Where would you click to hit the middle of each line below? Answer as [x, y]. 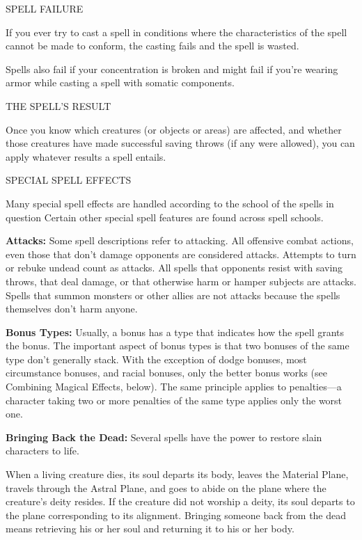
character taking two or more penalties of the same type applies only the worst [174, 400]
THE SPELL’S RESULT [58, 105]
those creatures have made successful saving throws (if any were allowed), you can [180, 143]
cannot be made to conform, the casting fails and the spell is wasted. [152, 46]
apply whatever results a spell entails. [86, 156]
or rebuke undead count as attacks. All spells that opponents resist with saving [174, 268]
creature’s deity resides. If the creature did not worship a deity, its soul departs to [180, 501]
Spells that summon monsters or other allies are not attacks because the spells [173, 295]
